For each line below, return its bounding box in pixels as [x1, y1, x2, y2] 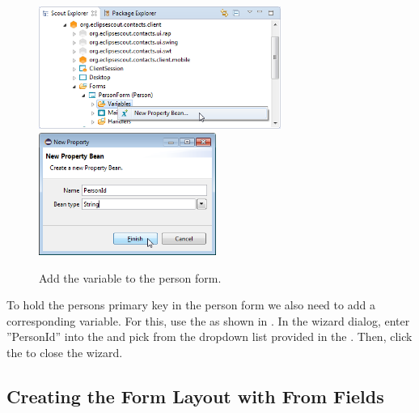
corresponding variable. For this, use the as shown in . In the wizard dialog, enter [6, 312, 410, 329]
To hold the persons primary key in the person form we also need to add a [6, 296, 375, 313]
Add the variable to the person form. [39, 269, 222, 286]
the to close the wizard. [6, 343, 123, 360]
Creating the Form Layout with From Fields [6, 383, 384, 408]
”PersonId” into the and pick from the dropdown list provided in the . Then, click [6, 328, 413, 345]
